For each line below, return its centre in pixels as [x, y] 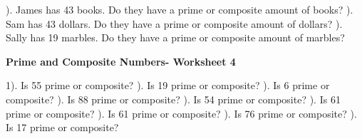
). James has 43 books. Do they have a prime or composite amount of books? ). [180, 9]
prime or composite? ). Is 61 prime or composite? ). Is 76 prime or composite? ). [181, 113]
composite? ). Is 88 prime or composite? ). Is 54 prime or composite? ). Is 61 [173, 99]
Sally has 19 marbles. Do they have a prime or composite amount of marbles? [175, 37]
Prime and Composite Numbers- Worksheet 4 [121, 61]
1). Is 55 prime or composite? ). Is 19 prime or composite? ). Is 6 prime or [168, 85]
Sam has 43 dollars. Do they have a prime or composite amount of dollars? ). [174, 23]
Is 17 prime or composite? [62, 127]
